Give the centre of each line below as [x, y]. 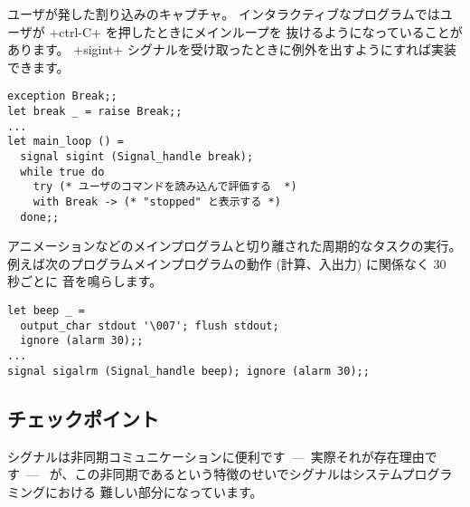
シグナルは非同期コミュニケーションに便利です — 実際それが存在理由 [216, 456]
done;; [40, 217]
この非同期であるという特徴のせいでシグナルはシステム [238, 474]
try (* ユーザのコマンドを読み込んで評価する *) [165, 187]
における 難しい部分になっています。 [154, 491]
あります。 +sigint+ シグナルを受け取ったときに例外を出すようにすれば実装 [232, 49]
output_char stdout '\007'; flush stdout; [150, 325]
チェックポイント [83, 418]
